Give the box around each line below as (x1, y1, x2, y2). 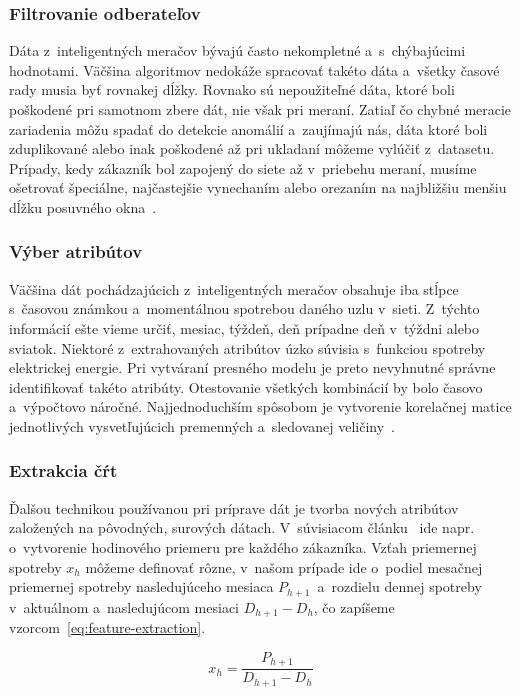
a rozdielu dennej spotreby (317, 576, 482, 597)
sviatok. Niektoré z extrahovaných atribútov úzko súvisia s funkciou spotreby (9, 337, 486, 358)
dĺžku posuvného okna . (9, 196, 157, 217)
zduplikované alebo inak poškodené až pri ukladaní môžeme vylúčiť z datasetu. (9, 138, 495, 159)
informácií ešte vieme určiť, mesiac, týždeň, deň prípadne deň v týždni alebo (9, 317, 480, 338)
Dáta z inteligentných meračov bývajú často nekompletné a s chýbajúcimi (9, 40, 466, 61)
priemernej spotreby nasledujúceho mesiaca (9, 576, 274, 597)
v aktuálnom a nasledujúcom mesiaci (9, 596, 239, 617)
